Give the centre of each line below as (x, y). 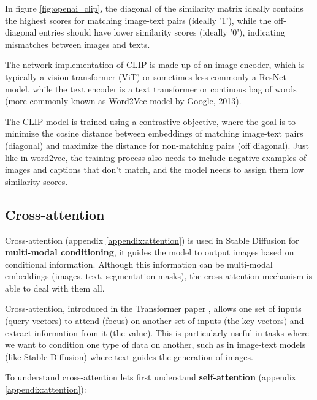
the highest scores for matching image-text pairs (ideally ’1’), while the (138, 20)
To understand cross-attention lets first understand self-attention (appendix (151, 377)
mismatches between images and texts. (78, 44)
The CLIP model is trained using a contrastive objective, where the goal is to (151, 121)
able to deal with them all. (55, 288)
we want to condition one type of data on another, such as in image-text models (155, 345)
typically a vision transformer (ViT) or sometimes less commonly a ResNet (146, 76)
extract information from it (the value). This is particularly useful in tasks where (157, 332)
